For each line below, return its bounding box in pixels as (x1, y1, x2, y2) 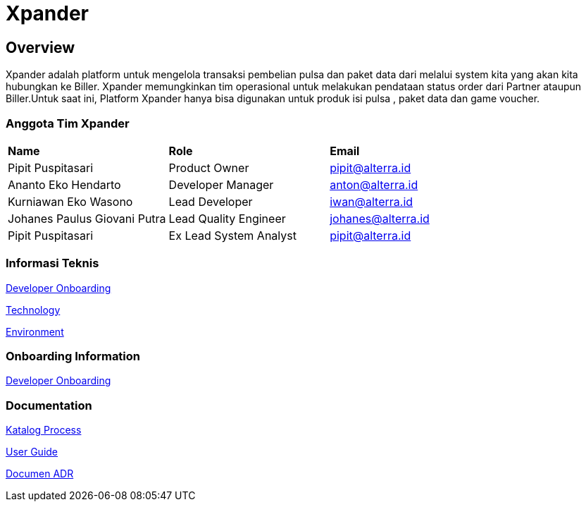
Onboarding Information (6, 349, 141, 364)
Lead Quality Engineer (168, 211, 286, 226)
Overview (6, 38, 75, 56)
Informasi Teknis (6, 256, 99, 271)
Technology (6, 303, 61, 316)
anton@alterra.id (330, 177, 418, 192)
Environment (6, 325, 64, 338)
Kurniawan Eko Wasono (8, 194, 133, 209)
